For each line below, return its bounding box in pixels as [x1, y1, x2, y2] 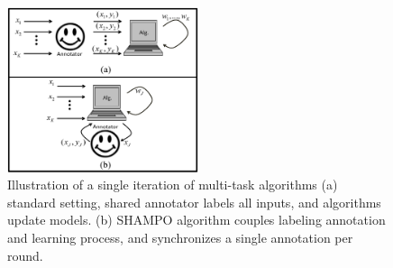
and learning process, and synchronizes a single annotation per [7, 227, 353, 246]
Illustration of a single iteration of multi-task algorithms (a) [7, 175, 338, 194]
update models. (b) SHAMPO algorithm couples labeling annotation [7, 210, 386, 229]
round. [7, 245, 43, 264]
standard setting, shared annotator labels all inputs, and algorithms [7, 192, 381, 211]
